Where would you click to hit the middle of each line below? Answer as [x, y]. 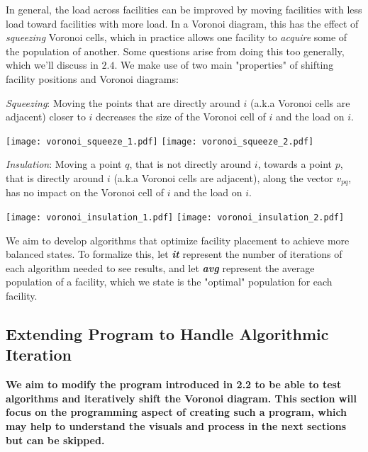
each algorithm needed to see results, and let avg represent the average [160, 267]
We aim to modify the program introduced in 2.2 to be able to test [174, 384]
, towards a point [295, 164]
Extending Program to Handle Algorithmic [167, 334]
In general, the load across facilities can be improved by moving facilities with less [184, 9]
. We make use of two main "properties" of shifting [224, 65]
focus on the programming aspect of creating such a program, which [177, 412]
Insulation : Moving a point [64, 164]
